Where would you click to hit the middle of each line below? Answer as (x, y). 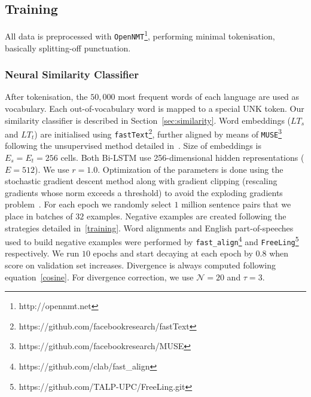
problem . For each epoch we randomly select (88, 204)
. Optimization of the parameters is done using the (190, 169)
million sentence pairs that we (236, 204)
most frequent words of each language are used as (209, 97)
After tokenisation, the (46, 97)
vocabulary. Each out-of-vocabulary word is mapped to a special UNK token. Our (155, 108)
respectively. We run (42, 253)
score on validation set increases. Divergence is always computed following (140, 265)
